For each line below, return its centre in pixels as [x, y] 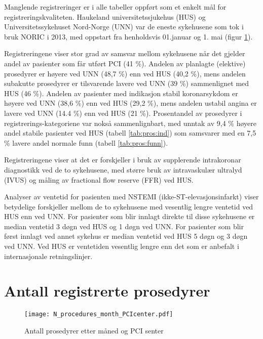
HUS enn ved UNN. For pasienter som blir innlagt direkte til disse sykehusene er [129, 216]
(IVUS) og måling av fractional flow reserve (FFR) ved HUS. [99, 179]
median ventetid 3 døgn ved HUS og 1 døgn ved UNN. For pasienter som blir [124, 226]
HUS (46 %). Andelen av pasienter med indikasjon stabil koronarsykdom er [121, 93]
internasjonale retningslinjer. [48, 256]
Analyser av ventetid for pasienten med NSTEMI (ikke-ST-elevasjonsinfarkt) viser [131, 197]
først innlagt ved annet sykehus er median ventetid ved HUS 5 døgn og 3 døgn [126, 236]
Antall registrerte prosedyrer [107, 291]
